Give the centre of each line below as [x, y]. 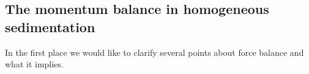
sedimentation [50, 26]
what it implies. [34, 64]
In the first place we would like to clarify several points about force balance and [154, 52]
